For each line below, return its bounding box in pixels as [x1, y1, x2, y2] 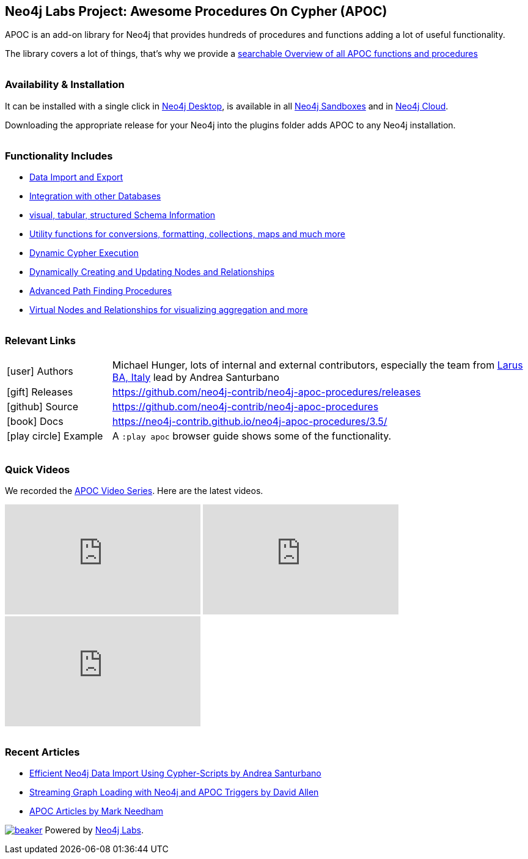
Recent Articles [5, 745, 80, 758]
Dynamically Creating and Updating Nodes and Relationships [29, 267, 274, 278]
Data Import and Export [29, 172, 123, 183]
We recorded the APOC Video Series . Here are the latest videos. [5, 485, 263, 496]
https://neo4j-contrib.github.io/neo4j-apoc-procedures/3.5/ [112, 415, 387, 427]
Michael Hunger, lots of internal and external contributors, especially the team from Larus [112, 358, 523, 371]
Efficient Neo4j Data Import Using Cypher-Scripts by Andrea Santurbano [29, 768, 321, 779]
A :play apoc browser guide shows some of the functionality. [112, 429, 392, 442]
